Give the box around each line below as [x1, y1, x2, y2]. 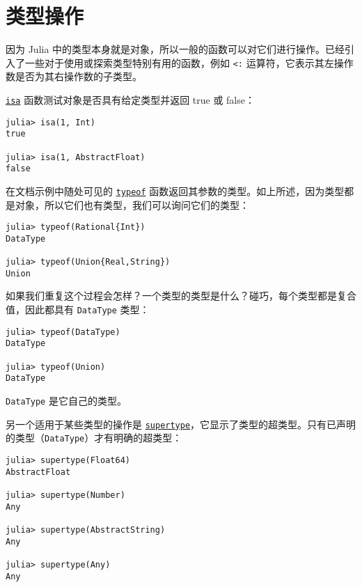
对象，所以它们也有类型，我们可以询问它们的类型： [15, 197, 249, 212]
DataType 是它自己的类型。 [6, 393, 127, 407]
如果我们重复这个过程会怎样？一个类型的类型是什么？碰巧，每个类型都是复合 [6, 288, 356, 303]
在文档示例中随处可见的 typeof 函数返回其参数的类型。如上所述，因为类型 [6, 183, 345, 198]
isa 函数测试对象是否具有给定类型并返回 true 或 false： [6, 92, 255, 107]
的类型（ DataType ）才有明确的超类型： [6, 430, 182, 445]
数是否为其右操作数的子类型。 [6, 69, 142, 84]
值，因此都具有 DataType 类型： [6, 302, 150, 317]
